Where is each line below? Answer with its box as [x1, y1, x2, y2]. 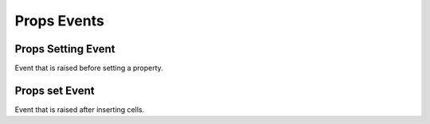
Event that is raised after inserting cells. [14, 104, 145, 114]
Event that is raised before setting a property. [14, 64, 163, 73]
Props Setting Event [14, 42, 115, 56]
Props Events [14, 12, 105, 29]
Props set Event [14, 83, 95, 97]
